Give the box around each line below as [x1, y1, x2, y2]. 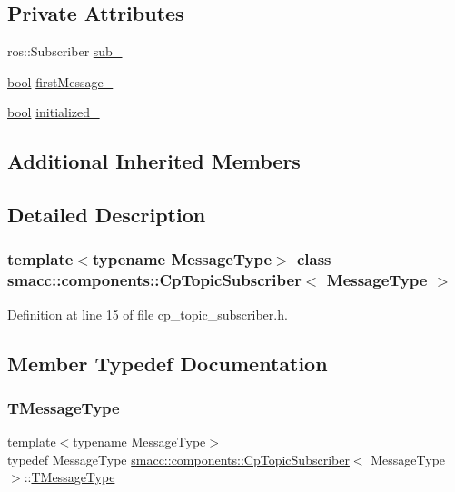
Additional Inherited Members [7, 147, 301, 175]
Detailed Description [7, 201, 206, 229]
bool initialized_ [7, 103, 100, 122]
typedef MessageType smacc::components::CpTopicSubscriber [7, 449, 350, 468]
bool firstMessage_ [7, 72, 114, 91]
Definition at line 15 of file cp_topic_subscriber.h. [7, 304, 288, 323]
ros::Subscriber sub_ [7, 42, 123, 61]
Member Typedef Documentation [7, 349, 328, 377]
